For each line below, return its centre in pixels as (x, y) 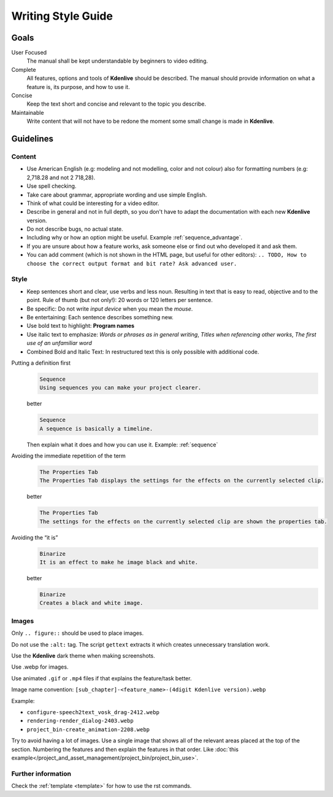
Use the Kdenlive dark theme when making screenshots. (83, 655)
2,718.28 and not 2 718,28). (61, 177)
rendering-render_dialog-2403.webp (80, 721)
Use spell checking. (52, 186)
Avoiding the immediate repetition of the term (68, 456)
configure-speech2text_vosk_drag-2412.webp (93, 712)
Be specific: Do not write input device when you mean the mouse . (110, 309)
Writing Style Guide (62, 16)
